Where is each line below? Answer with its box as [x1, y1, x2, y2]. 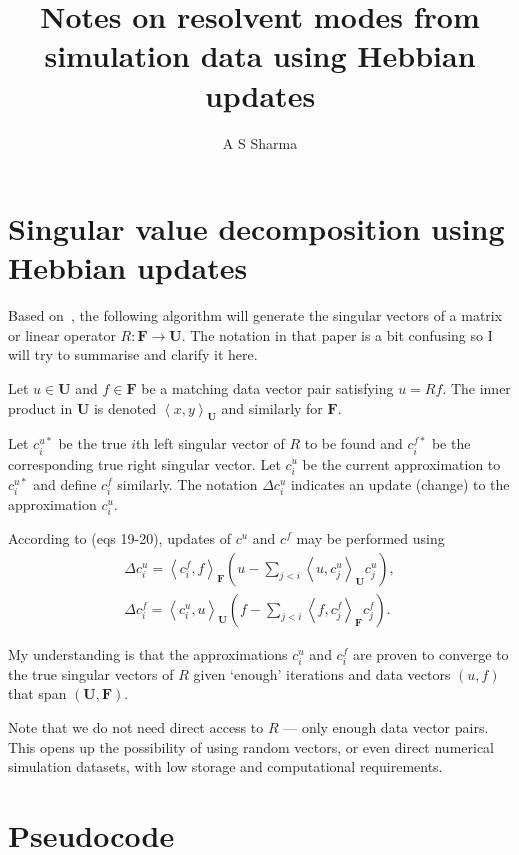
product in [8, 397, 73, 418]
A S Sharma [222, 132, 298, 153]
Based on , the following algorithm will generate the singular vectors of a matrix [8, 305, 503, 326]
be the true [58, 433, 127, 454]
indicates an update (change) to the [290, 473, 510, 494]
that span [8, 683, 67, 704]
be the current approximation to [302, 453, 501, 474]
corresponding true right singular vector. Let [8, 453, 281, 474]
